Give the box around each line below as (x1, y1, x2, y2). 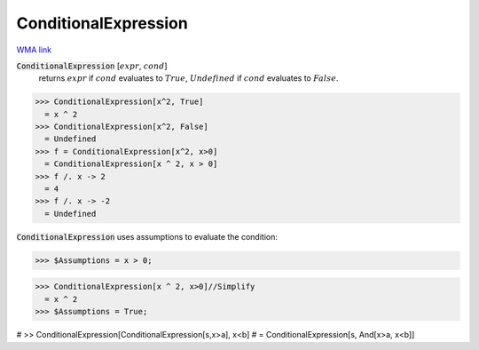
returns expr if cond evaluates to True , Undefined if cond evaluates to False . (38, 73, 339, 84)
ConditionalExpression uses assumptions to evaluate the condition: (16, 231, 279, 242)
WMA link (16, 44, 52, 55)
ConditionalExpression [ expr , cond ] (16, 60, 168, 71)
